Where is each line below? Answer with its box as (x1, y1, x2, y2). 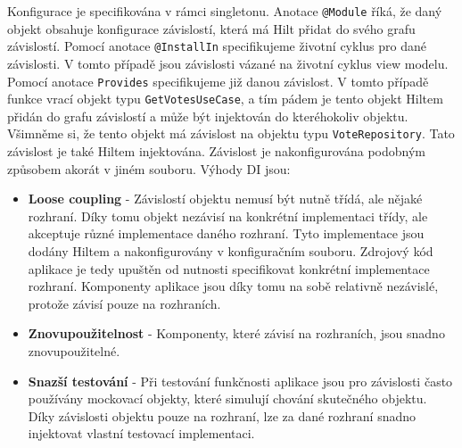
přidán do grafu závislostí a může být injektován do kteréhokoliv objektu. (7, 106, 408, 125)
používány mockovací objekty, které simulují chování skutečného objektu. (28, 389, 427, 408)
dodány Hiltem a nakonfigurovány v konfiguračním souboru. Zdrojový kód (28, 242, 433, 261)
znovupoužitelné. (28, 342, 120, 360)
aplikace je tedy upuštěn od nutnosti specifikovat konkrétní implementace (28, 259, 430, 278)
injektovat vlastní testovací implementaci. (28, 424, 255, 443)
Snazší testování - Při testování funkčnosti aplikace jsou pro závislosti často (28, 371, 453, 390)
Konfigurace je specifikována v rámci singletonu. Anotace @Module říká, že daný (7, 2, 442, 20)
